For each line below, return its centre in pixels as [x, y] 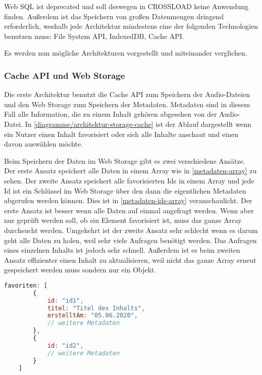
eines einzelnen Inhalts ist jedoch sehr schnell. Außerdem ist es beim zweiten [122, 250]
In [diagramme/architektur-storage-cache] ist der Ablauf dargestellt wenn [138, 124]
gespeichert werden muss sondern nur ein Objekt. [80, 270]
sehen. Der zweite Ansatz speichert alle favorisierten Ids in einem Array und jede [129, 180]
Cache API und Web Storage [65, 75]
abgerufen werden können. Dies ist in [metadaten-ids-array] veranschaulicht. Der [128, 200]
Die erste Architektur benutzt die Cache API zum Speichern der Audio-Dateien [127, 94]
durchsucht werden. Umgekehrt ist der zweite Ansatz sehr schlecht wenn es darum [131, 230]
